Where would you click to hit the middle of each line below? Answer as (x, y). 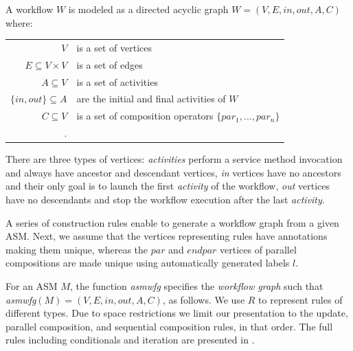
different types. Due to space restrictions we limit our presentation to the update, (177, 313)
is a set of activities (117, 81)
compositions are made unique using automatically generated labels (148, 263)
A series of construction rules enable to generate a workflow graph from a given (172, 222)
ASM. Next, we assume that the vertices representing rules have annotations (167, 236)
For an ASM (32, 286)
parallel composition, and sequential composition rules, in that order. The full (169, 326)
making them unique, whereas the (77, 249)
